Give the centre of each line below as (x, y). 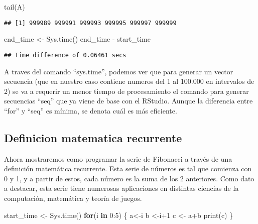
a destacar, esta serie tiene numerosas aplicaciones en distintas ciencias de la (121, 188)
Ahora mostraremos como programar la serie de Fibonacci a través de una (118, 158)
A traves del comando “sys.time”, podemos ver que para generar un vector (119, 71)
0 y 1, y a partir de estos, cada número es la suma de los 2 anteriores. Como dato (129, 178)
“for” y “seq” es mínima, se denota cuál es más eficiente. (91, 110)
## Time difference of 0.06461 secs (65, 55)
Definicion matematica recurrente (93, 137)
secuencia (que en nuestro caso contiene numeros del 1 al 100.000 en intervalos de (129, 81)
